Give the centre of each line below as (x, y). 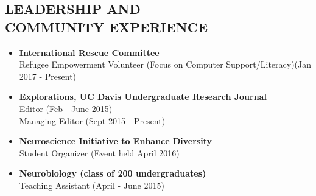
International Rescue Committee (89, 52)
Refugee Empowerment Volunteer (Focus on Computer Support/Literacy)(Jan (165, 64)
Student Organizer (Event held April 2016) (99, 152)
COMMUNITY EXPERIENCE (107, 26)
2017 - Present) (48, 76)
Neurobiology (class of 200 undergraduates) (113, 173)
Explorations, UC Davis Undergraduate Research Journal (143, 96)
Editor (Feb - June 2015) (66, 108)
